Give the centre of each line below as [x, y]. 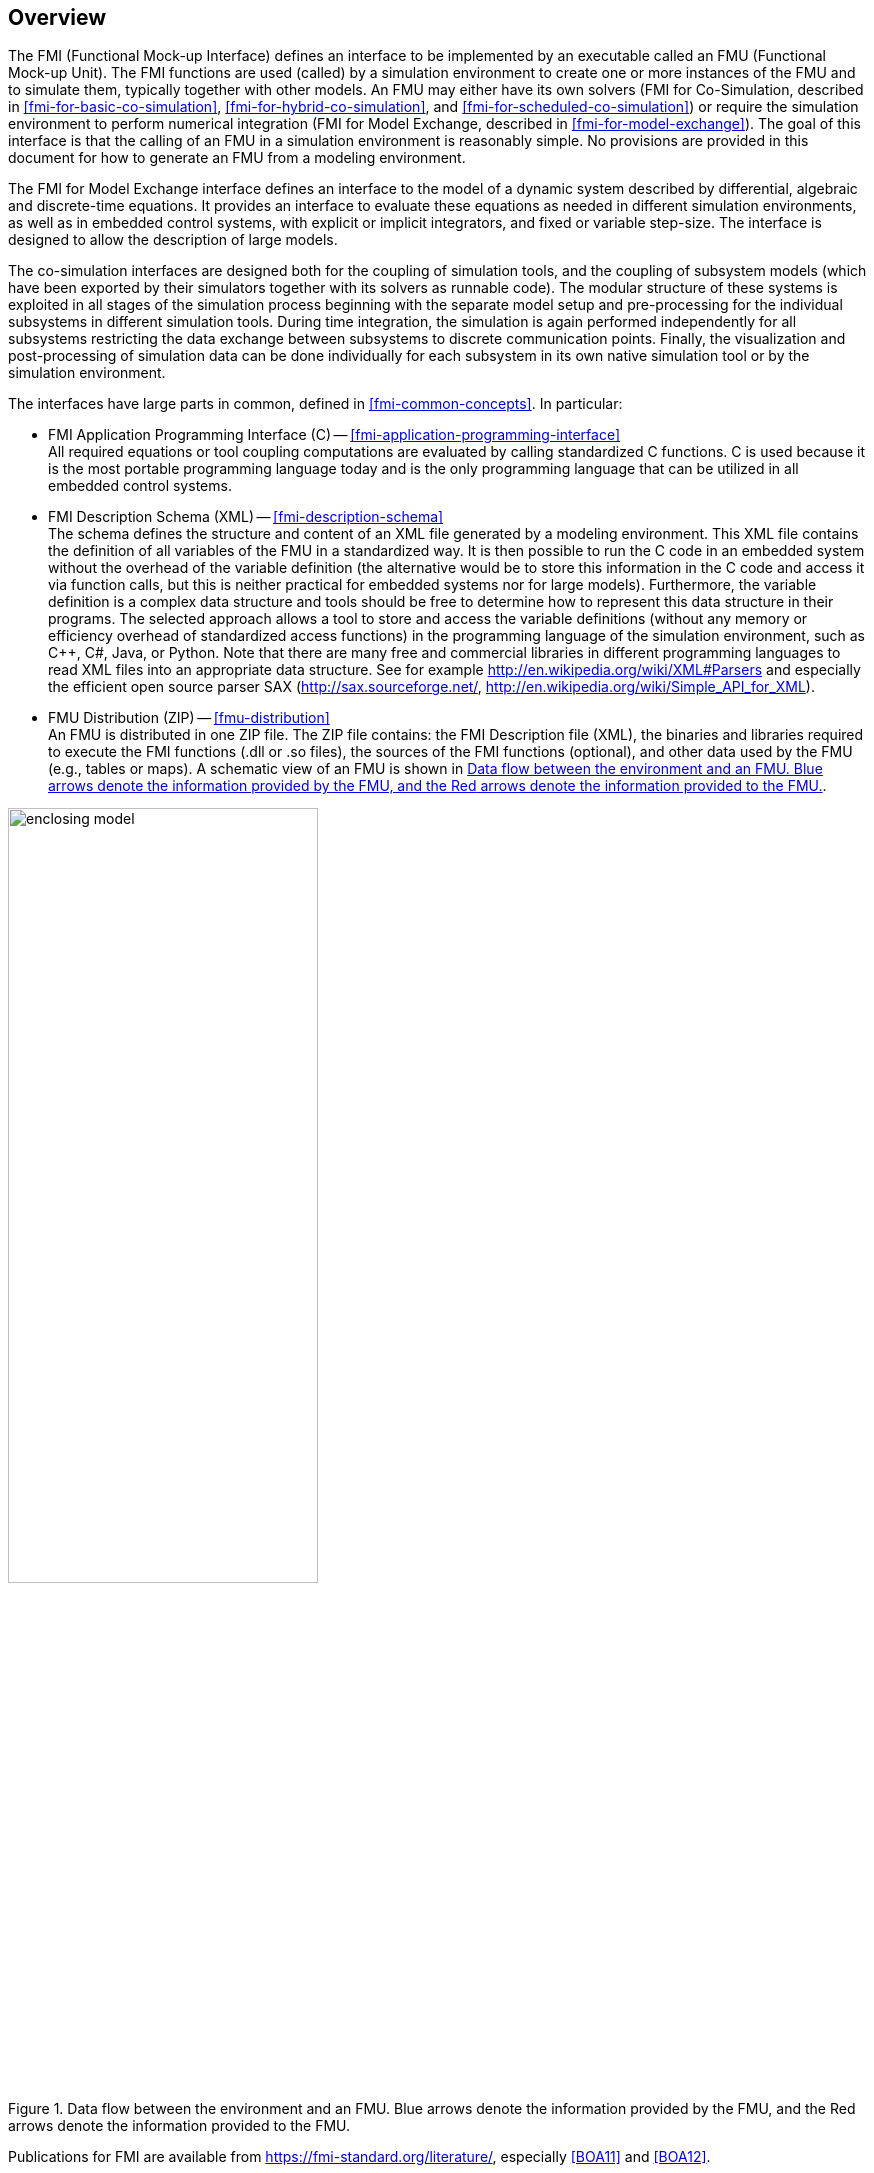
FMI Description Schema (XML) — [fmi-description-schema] [246, 517]
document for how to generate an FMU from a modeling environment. [237, 158]
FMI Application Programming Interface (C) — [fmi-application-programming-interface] [334, 435]
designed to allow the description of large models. [173, 240]
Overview [57, 17]
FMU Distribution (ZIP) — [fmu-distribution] [189, 718]
